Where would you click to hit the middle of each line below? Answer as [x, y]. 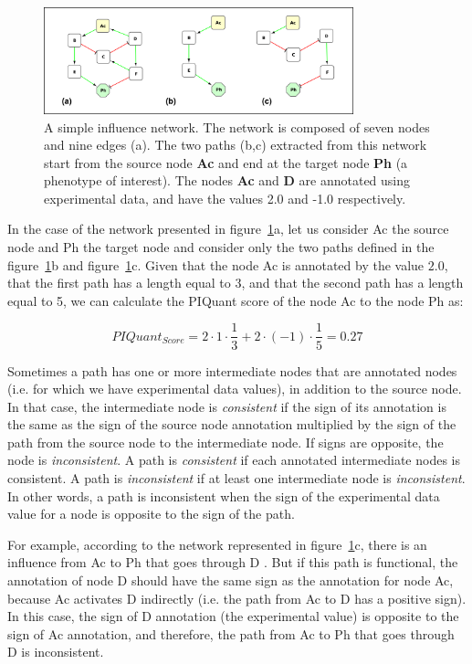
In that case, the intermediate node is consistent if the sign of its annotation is [227, 406]
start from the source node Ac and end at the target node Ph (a [226, 162]
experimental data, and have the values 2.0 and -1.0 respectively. [225, 198]
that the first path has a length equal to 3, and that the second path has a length [236, 283]
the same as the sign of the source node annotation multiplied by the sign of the [232, 424]
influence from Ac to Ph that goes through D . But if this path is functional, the [233, 562]
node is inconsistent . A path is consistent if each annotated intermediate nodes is [234, 460]
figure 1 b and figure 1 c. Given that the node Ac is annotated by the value [216, 264]
